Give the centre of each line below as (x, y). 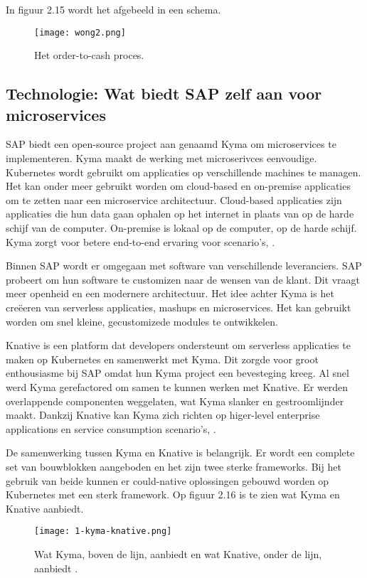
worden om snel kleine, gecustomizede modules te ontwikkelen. (142, 321)
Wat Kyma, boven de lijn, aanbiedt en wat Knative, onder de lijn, (178, 553)
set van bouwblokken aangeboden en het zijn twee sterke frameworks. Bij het (174, 466)
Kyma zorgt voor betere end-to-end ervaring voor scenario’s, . (140, 241)
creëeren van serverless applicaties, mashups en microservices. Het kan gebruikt (179, 307)
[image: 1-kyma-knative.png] (103, 531)
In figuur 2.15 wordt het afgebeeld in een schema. (113, 9)
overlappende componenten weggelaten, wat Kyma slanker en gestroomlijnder (175, 401)
